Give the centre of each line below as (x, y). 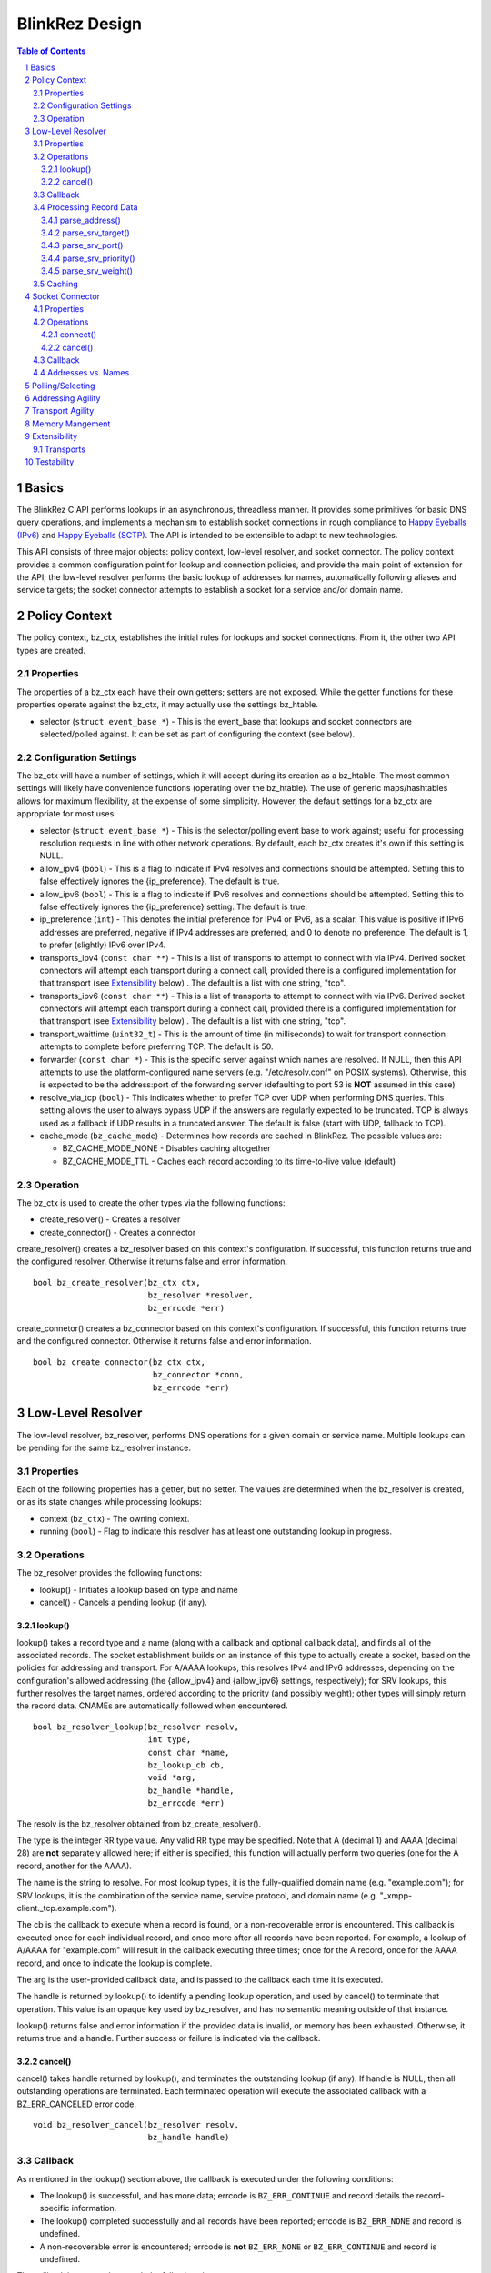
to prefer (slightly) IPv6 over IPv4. (103, 945)
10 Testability (50, 462)
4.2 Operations (61, 322)
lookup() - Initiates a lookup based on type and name (139, 1589)
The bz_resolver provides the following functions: (110, 1573)
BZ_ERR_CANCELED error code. (76, 2104)
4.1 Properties (59, 309)
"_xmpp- (396, 1895)
